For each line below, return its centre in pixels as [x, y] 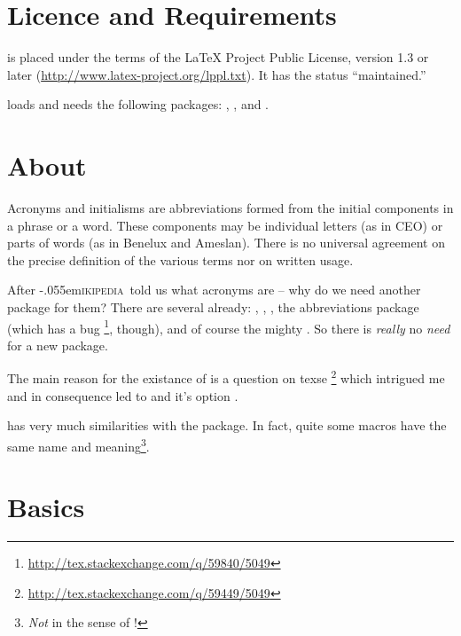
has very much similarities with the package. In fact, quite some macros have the [227, 425]
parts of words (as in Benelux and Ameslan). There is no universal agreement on [226, 243]
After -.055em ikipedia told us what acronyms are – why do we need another [214, 290]
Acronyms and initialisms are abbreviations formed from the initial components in [230, 208]
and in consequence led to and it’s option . [123, 395]
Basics [46, 507]
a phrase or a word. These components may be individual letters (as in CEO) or [225, 225]
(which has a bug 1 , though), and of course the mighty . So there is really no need [229, 326]
